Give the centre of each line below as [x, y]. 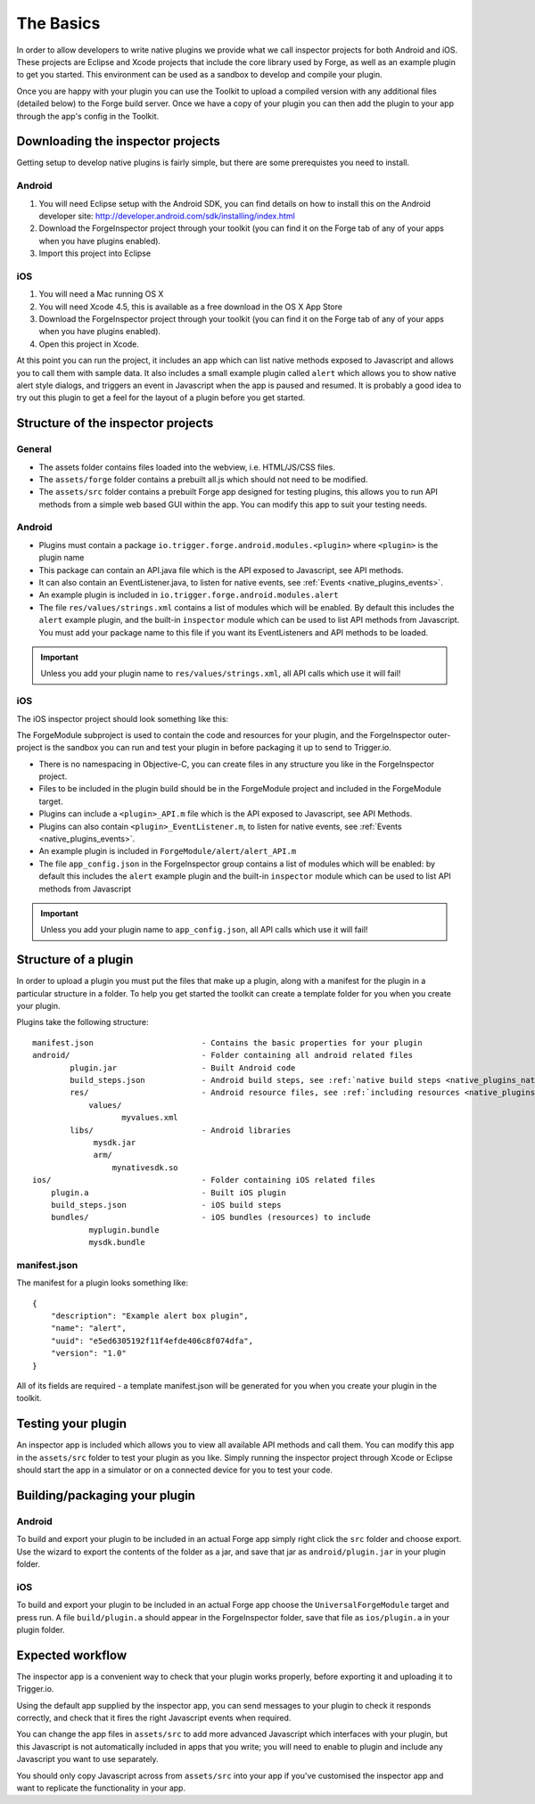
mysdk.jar [115, 1142]
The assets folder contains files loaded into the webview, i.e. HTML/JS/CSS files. [187, 467]
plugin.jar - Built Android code [183, 1068]
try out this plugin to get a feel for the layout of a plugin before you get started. [161, 398]
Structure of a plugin [75, 959]
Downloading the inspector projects [118, 141]
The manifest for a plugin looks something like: [103, 1283]
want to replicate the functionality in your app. [101, 1788]
